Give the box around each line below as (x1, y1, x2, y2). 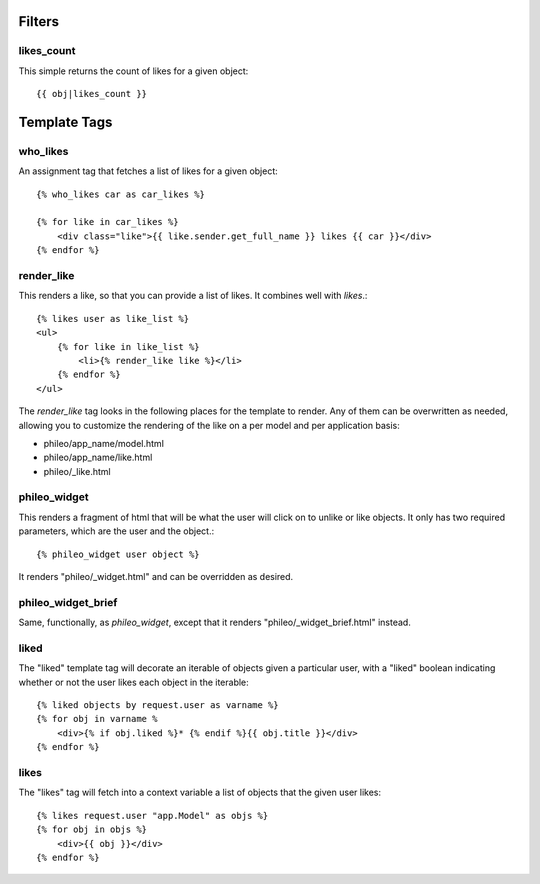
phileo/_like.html (43, 465, 111, 477)
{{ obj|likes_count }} (36, 88, 148, 100)
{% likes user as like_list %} (36, 313, 190, 324)
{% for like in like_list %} (56, 341, 200, 352)
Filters (18, 13, 60, 30)
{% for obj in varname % (36, 713, 158, 725)
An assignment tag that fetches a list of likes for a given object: (18, 165, 279, 177)
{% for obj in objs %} (36, 824, 148, 835)
